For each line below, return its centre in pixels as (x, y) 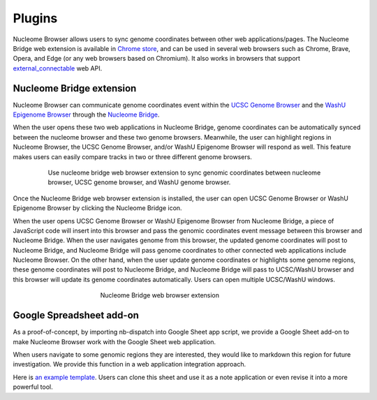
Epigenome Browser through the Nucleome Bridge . (86, 114)
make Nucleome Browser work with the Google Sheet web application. (114, 341)
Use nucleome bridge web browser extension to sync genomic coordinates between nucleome (184, 172)
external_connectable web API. (58, 68)
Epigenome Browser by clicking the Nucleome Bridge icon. (97, 208)
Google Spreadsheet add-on (76, 315)
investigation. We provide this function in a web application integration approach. (130, 364)
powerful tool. (33, 387)
